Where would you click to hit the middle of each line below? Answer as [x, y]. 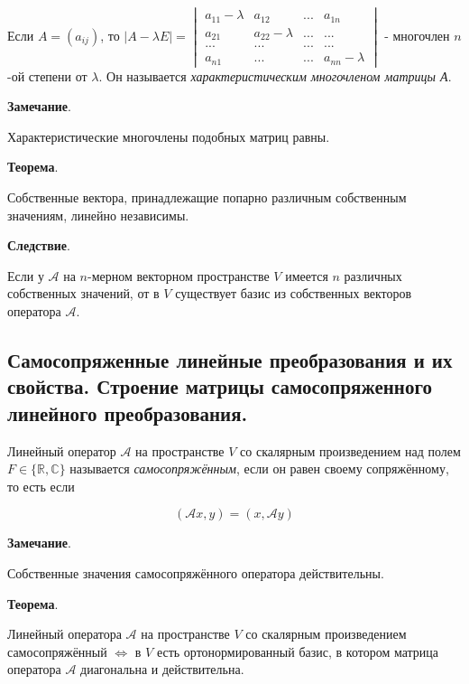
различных [373, 275]
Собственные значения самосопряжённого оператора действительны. [196, 572]
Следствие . [39, 245]
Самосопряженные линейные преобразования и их [230, 359]
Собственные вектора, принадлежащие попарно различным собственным [207, 197]
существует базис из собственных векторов [294, 293]
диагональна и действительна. [162, 669]
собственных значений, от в [83, 293]
